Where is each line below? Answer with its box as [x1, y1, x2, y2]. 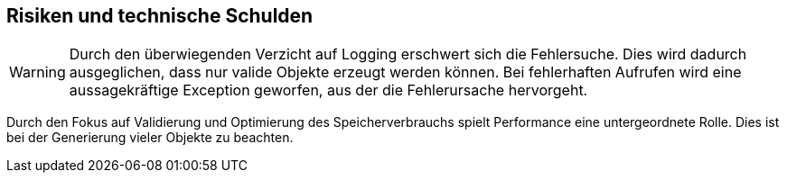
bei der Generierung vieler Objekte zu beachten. [6, 130, 294, 146]
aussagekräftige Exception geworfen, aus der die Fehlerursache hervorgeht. [69, 81, 588, 100]
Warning [9, 63, 66, 82]
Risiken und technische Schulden [6, 4, 314, 27]
